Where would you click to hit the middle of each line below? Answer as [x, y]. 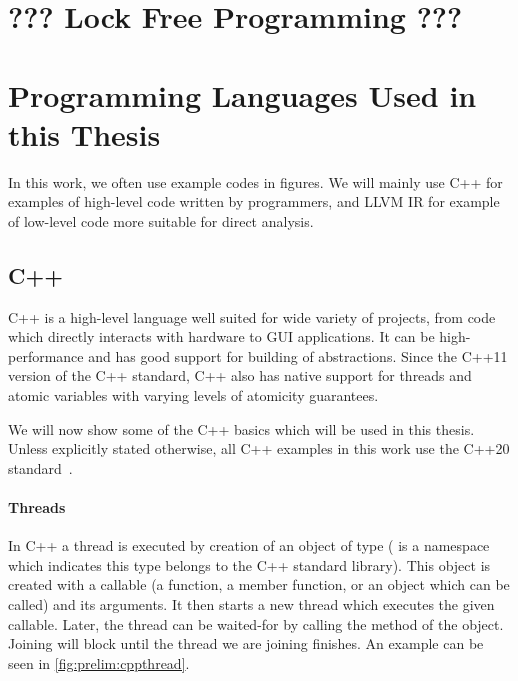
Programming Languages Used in [242, 94]
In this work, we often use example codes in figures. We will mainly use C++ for [255, 181]
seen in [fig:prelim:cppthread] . [99, 662]
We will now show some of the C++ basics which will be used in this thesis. [241, 428]
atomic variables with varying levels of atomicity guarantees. [193, 395]
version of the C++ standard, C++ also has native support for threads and [240, 375]
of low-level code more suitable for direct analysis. [161, 220]
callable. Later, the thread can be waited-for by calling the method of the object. [256, 623]
